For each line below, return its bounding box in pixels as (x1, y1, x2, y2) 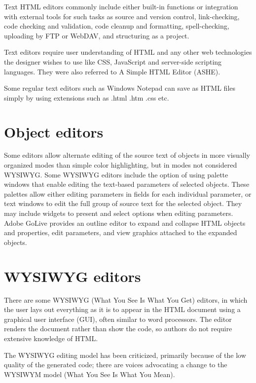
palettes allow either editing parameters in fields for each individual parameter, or (4, 188, 252, 199)
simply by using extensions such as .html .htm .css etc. (4, 92, 169, 103)
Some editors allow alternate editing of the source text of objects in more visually (4, 150, 250, 160)
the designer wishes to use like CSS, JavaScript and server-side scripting (4, 56, 222, 67)
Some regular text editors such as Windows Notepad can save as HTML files (4, 83, 236, 93)
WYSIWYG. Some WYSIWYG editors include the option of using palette (4, 169, 228, 179)
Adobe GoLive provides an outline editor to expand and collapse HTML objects (4, 217, 246, 228)
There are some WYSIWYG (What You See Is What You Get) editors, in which (4, 294, 248, 305)
